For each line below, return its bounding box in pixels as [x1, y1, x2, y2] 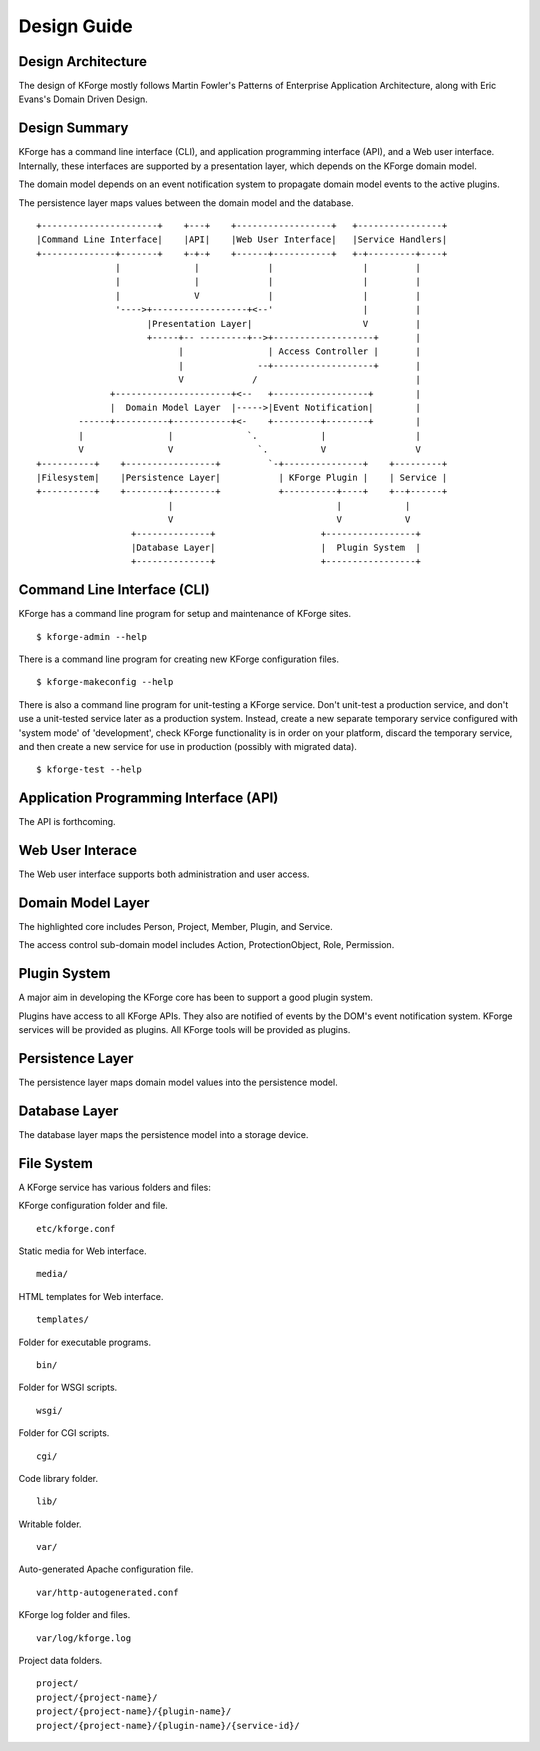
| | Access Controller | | [178, 346, 422, 357]
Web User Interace [18, 842, 137, 859]
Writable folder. [18, 1518, 82, 1530]
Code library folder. [18, 1472, 99, 1484]
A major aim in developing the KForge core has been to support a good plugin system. [18, 991, 374, 1004]
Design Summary [18, 120, 129, 137]
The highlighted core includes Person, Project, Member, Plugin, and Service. [18, 921, 334, 933]
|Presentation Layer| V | [146, 318, 422, 329]
